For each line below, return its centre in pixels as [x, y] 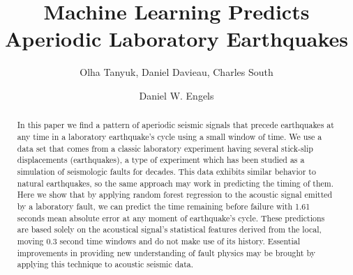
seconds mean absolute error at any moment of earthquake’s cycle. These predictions [171, 218]
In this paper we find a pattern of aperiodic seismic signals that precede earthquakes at [175, 125]
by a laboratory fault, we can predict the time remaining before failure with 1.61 [164, 206]
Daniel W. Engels [176, 95]
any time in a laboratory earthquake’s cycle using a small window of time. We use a [170, 136]
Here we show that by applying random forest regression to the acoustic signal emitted [175, 195]
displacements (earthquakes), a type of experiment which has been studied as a [161, 160]
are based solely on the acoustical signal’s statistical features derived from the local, [169, 229]
